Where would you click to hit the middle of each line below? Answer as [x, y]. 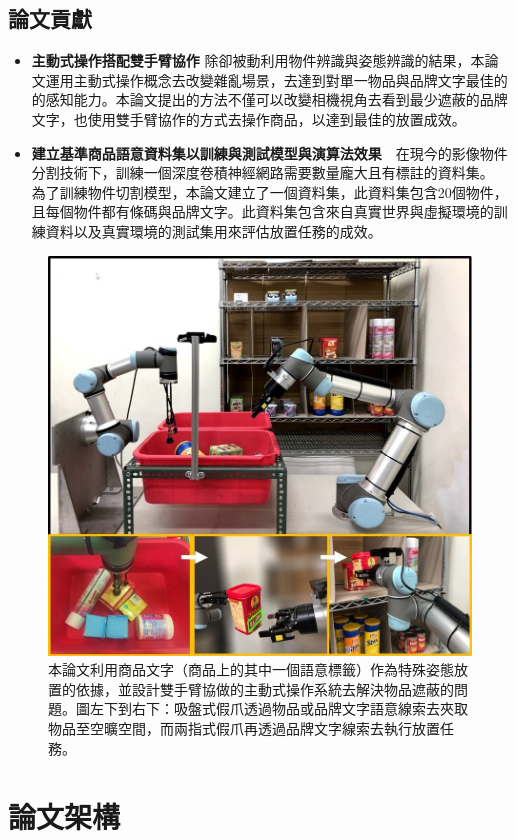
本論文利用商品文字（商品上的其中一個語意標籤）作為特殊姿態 [251, 669]
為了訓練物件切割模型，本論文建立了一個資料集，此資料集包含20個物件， [269, 191]
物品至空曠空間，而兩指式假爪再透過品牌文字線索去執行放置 [244, 728]
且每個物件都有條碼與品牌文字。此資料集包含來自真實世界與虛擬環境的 [262, 211]
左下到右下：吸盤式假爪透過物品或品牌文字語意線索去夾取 [278, 708]
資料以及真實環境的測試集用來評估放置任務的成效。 [213, 230]
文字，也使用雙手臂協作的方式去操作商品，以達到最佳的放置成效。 [248, 118]
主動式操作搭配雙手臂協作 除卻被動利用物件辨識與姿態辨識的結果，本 [258, 60]
